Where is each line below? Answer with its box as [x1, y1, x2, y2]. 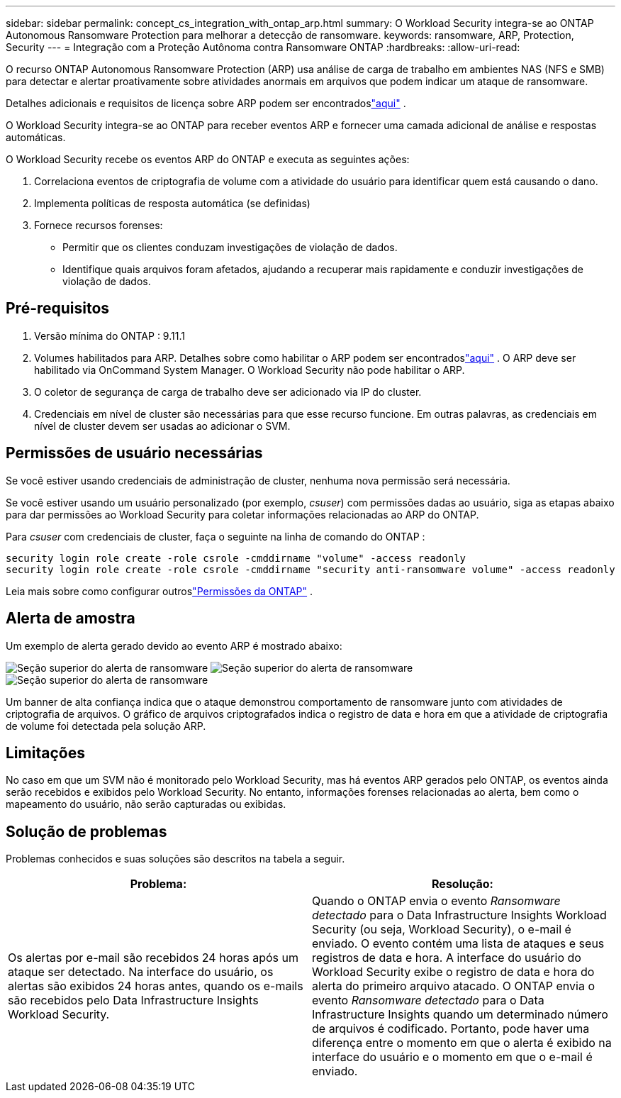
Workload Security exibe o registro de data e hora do [312, 965, 595, 980]
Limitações [6, 743, 85, 762]
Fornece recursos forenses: [34, 219, 163, 231]
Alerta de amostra [6, 609, 135, 628]
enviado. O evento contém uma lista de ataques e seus [312, 936, 605, 951]
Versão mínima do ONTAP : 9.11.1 [34, 329, 185, 342]
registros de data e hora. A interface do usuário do [312, 950, 581, 965]
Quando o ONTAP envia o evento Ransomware [312, 894, 561, 909]
